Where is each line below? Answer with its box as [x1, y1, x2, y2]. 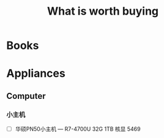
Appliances [6, 67, 65, 81]
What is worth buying [47, 4, 159, 18]
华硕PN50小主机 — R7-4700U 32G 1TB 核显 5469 [15, 125, 141, 133]
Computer [6, 90, 46, 101]
